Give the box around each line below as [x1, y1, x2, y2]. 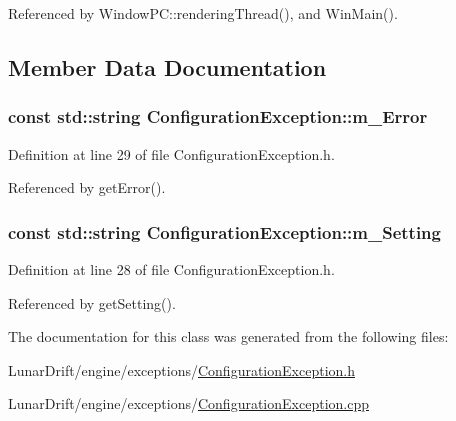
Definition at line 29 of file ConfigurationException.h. [8, 143, 335, 164]
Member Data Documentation [8, 51, 327, 82]
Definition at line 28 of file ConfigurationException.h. [8, 259, 335, 279]
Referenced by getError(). [8, 177, 166, 198]
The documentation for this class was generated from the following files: [8, 326, 449, 347]
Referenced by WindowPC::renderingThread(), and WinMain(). [8, 3, 398, 23]
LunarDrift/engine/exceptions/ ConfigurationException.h [8, 359, 355, 380]
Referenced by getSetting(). [8, 292, 176, 313]
